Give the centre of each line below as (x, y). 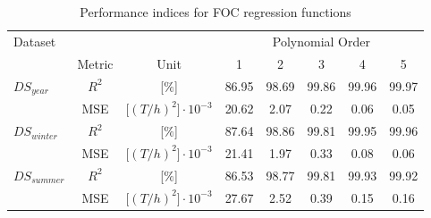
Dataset (35, 41)
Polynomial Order (321, 41)
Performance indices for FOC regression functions (215, 12)
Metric (95, 63)
